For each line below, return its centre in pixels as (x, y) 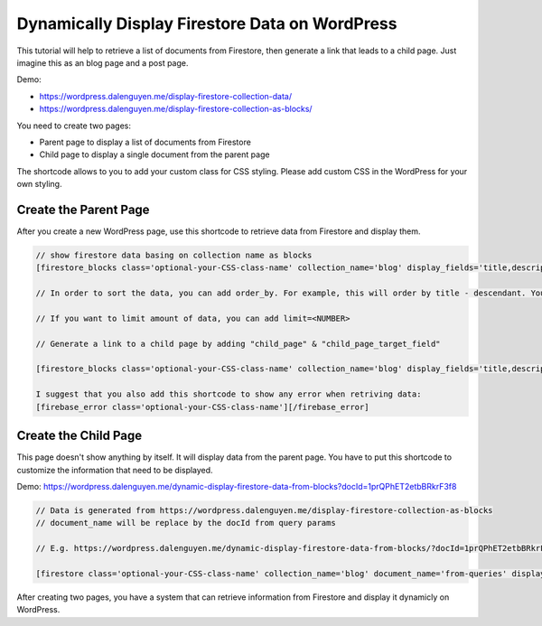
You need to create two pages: (74, 126)
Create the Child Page (79, 436)
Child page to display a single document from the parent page (154, 154)
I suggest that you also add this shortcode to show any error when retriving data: (229, 394)
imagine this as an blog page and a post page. (103, 62)
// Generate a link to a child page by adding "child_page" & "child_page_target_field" (238, 344)
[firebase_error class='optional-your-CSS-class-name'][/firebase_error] (202, 407)
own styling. (39, 184)
